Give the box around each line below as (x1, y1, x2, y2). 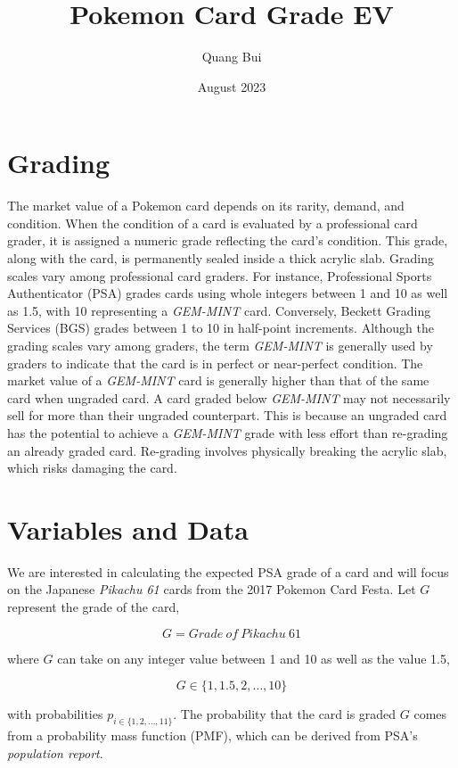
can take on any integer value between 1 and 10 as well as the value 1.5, (57, 648, 450, 667)
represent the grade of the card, (7, 598, 180, 616)
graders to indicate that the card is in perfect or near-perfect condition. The (7, 353, 423, 372)
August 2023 (197, 77, 266, 95)
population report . (7, 743, 103, 762)
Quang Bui (201, 47, 262, 66)
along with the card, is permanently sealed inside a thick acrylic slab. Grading (7, 249, 434, 268)
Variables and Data (7, 510, 249, 547)
